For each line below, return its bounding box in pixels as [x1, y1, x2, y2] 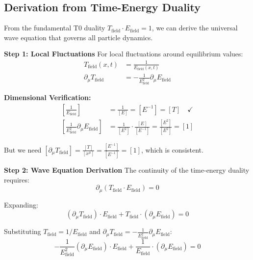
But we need [4, 144, 42, 155]
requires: [4, 174, 29, 184]
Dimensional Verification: [4, 92, 91, 103]
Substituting [4, 226, 41, 236]
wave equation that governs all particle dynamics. [4, 32, 153, 42]
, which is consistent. [141, 144, 203, 155]
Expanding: [4, 199, 38, 209]
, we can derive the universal [152, 23, 238, 33]
